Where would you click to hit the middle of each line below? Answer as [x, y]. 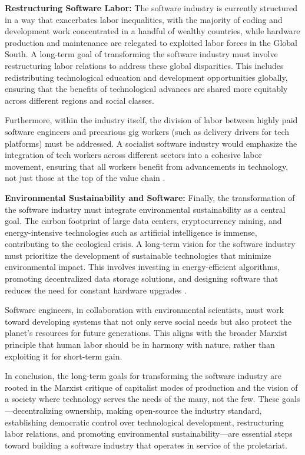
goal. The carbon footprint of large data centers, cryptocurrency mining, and [143, 221]
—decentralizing [34, 410]
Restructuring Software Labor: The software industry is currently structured [151, 8]
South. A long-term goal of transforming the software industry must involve [141, 54]
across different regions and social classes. [79, 100]
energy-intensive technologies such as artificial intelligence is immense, [131, 232]
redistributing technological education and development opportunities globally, [146, 77]
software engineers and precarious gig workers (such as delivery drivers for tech [147, 131]
